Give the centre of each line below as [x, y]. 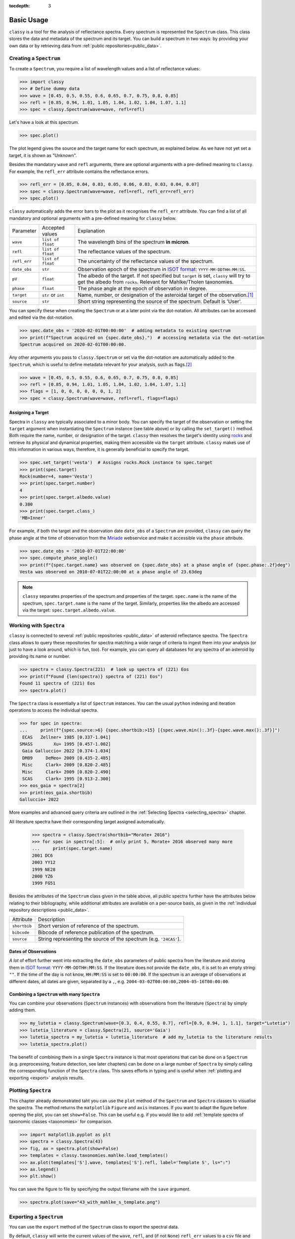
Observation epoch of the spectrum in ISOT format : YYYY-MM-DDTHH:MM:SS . [162, 269]
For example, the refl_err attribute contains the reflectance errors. [79, 171]
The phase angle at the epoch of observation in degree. [142, 288]
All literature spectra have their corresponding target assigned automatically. [87, 821]
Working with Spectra [37, 625]
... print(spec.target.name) [72, 848]
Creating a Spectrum [35, 58]
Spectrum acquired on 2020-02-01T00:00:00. [73, 345]
